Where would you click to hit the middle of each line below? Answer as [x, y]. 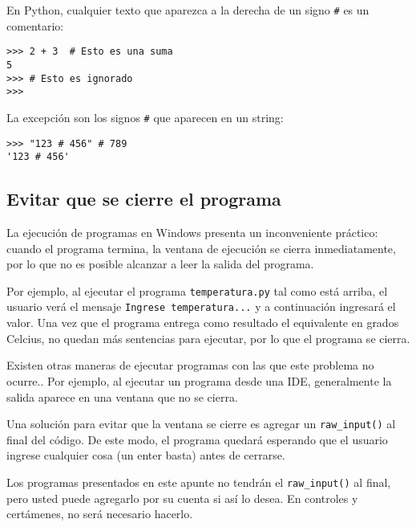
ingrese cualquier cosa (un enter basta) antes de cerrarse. [146, 455]
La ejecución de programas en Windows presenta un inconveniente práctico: [192, 233]
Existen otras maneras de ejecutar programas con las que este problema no [190, 365]
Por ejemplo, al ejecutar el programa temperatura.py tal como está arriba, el [197, 290]
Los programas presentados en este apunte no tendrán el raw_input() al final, [199, 482]
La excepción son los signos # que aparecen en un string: [145, 117]
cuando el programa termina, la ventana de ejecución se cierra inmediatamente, [201, 248]
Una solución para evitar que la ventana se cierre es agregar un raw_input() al [201, 424]
